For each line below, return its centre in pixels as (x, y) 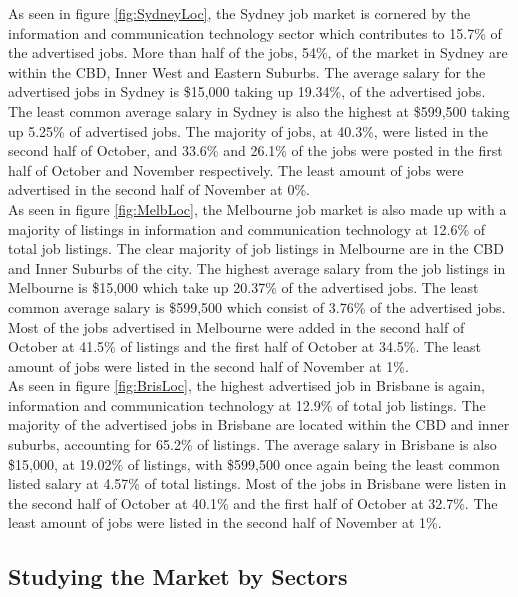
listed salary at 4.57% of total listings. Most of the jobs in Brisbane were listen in (257, 483)
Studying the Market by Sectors (178, 576)
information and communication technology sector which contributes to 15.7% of (255, 32)
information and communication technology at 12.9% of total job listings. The (247, 404)
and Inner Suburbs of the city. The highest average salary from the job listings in (257, 267)
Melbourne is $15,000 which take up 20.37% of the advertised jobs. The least (243, 287)
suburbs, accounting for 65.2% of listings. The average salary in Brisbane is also (252, 444)
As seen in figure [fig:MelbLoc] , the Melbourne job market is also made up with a (257, 208)
